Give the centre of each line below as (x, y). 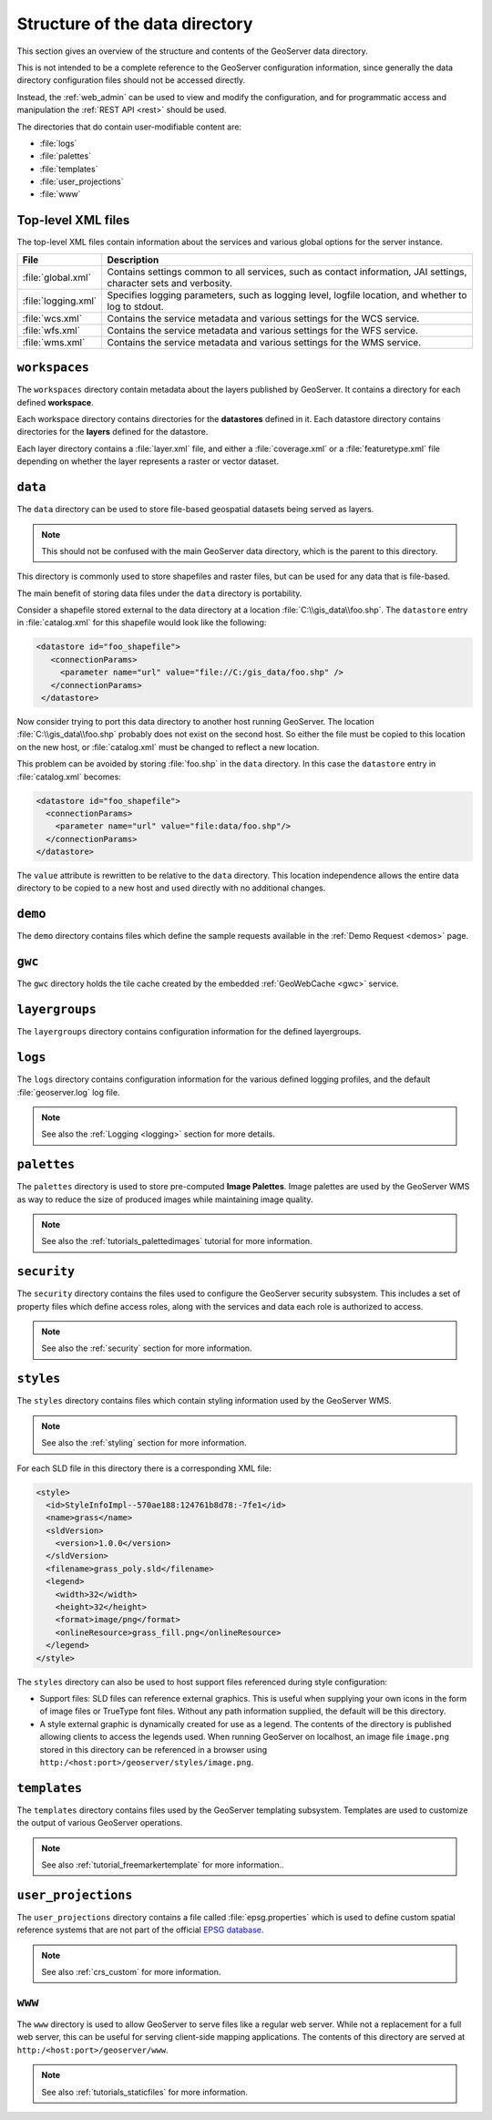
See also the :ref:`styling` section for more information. (144, 1443)
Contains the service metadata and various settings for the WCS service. (263, 318)
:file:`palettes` (65, 156)
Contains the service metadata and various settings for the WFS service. (263, 330)
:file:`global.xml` (56, 277)
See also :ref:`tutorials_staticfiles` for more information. (144, 2092)
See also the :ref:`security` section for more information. (147, 1348)
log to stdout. (135, 306)
